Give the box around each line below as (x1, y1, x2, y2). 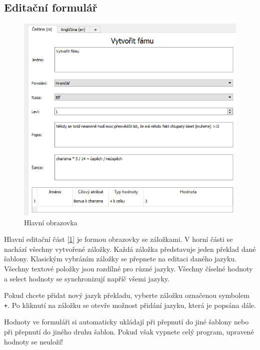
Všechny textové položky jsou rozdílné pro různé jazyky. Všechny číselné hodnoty (4, 263, 253, 273)
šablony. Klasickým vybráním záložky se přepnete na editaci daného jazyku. (4, 253, 237, 264)
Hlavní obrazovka (24, 217, 77, 227)
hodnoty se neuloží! (4, 336, 63, 346)
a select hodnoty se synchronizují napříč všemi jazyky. (4, 273, 169, 283)
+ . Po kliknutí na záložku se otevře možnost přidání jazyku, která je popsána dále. (4, 299, 256, 310)
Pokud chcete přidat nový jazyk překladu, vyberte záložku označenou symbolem (4, 290, 249, 300)
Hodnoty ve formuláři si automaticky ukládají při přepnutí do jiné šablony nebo (4, 316, 249, 327)
